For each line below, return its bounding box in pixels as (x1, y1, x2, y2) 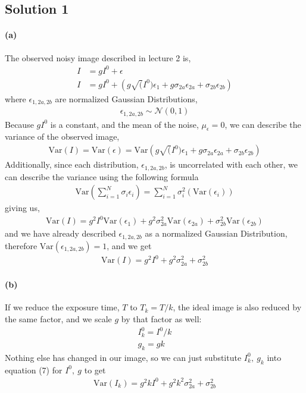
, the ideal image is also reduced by (173, 301, 302, 313)
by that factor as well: (121, 312, 202, 325)
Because (5, 118, 34, 130)
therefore (5, 239, 38, 251)
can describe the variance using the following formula (5, 170, 199, 183)
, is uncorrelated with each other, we (164, 158, 298, 171)
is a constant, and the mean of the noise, (50, 118, 199, 130)
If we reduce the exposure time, (5, 301, 120, 313)
